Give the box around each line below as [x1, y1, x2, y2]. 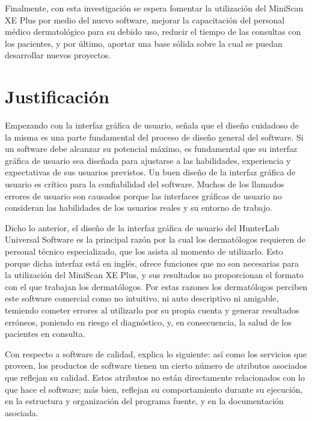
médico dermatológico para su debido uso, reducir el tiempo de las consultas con [5, 25, 301, 38]
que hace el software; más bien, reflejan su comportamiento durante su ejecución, [5, 383, 303, 395]
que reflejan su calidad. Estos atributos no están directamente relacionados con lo [5, 371, 305, 383]
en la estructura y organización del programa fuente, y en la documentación [5, 395, 284, 407]
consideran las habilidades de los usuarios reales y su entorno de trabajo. [5, 201, 272, 214]
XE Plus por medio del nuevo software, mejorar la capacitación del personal [5, 13, 285, 26]
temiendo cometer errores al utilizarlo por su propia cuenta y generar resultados [5, 304, 299, 316]
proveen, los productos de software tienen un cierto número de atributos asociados [5, 359, 307, 372]
